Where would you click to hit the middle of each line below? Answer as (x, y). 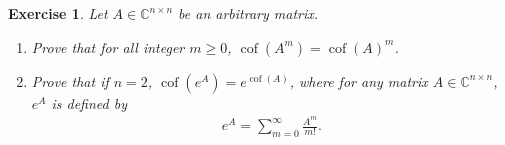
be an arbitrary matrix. (248, 13)
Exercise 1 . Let (58, 13)
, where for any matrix (358, 80)
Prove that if (70, 80)
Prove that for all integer (108, 46)
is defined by (89, 102)
